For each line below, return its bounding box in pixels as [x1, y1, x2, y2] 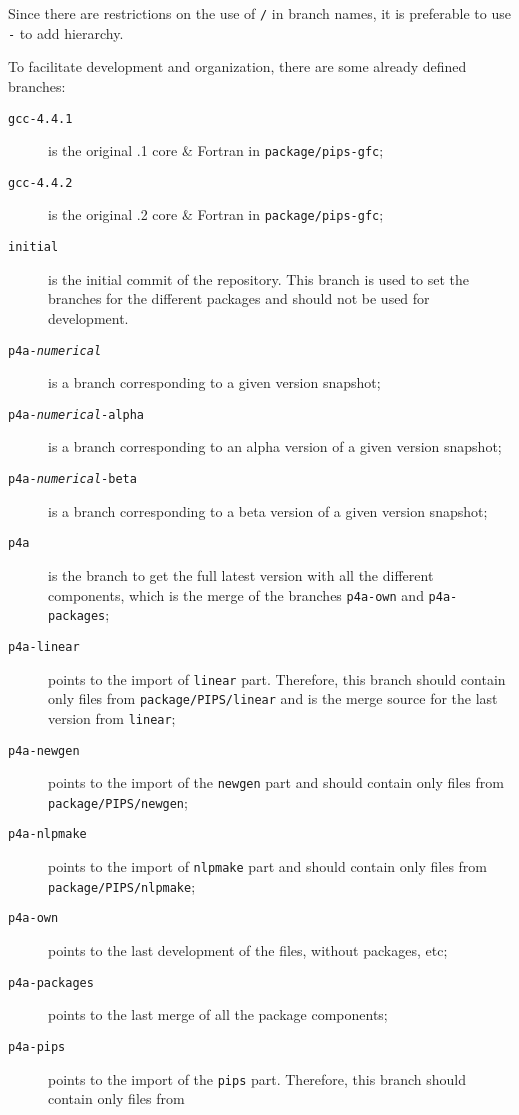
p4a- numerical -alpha [8, 407, 145, 422]
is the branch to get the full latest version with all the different [48, 564, 434, 585]
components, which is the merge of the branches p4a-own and [48, 584, 424, 605]
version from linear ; [48, 707, 176, 728]
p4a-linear [8, 639, 80, 654]
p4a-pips [8, 1039, 66, 1054]
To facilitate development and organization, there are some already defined [8, 56, 467, 77]
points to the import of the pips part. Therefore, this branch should [48, 1068, 467, 1089]
